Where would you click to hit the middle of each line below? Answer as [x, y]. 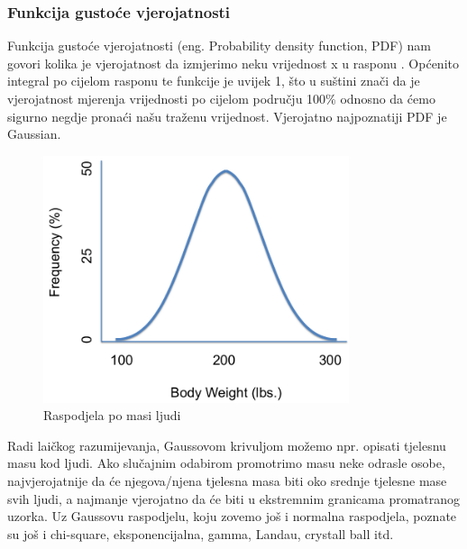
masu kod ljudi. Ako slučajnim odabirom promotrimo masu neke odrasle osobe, [226, 463]
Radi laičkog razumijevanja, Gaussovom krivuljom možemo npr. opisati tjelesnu [227, 445]
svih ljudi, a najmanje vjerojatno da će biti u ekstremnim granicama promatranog [234, 498]
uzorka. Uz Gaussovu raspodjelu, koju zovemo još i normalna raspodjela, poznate [232, 516]
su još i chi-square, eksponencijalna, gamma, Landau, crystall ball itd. [201, 533]
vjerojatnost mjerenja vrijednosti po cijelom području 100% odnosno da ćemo [221, 98]
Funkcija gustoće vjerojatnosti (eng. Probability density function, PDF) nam [219, 46]
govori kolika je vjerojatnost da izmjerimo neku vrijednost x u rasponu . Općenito [233, 63]
